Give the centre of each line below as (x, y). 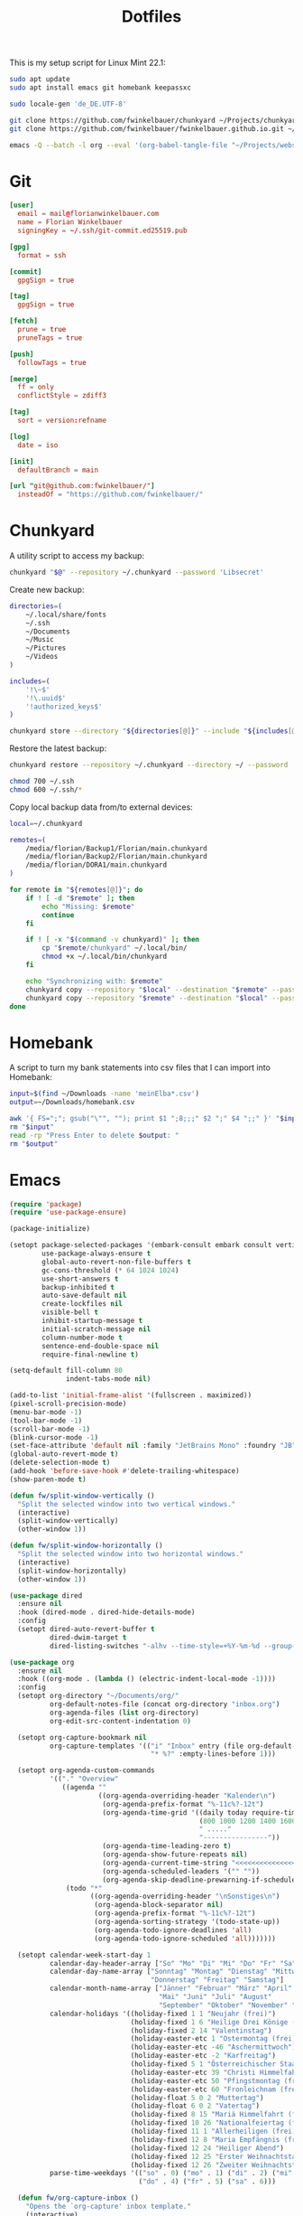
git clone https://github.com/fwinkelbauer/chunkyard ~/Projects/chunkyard (155, 120)
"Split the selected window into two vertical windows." (127, 1504)
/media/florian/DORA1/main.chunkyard (96, 865)
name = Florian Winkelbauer (70, 222)
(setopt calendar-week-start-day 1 (84, 1955)
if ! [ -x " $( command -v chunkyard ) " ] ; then (113, 940)
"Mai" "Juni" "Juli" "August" (215, 1997)
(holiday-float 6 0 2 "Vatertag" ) (195, 2106)
